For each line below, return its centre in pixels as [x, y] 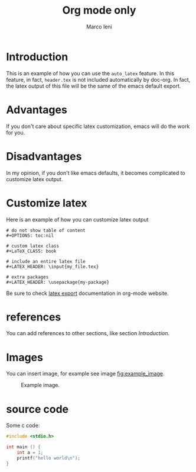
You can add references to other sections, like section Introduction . [88, 333]
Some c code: [23, 426]
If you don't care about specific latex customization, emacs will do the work [98, 126]
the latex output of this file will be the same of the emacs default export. [94, 86]
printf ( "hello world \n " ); [49, 458]
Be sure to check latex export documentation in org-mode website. [88, 293]
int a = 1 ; [30, 453]
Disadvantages [44, 156]
